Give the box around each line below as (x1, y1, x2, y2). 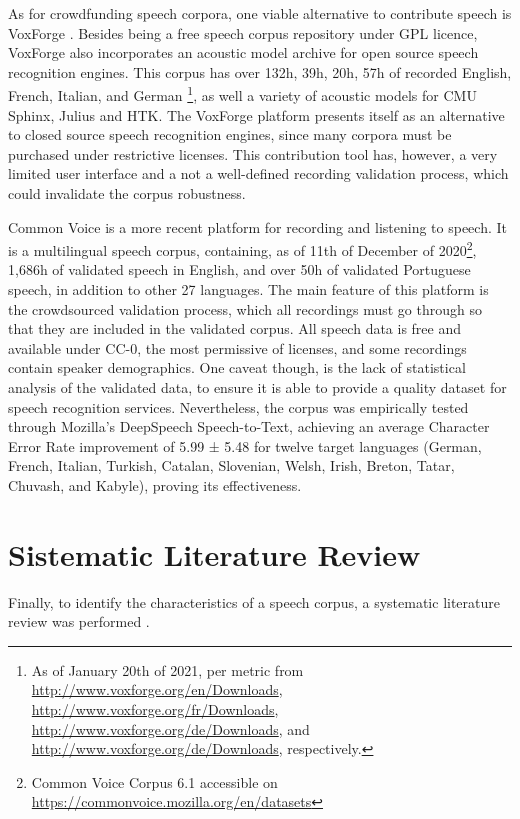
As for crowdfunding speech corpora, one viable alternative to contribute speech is (8, 3, 512, 23)
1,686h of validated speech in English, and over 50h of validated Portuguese (8, 259, 471, 280)
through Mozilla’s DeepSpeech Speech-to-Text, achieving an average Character (8, 416, 490, 437)
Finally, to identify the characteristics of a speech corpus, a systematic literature (8, 591, 500, 612)
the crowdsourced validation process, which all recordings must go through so (8, 298, 482, 319)
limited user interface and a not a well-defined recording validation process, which (8, 163, 509, 184)
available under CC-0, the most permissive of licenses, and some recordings (8, 337, 467, 358)
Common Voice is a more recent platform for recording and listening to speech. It (8, 216, 507, 237)
